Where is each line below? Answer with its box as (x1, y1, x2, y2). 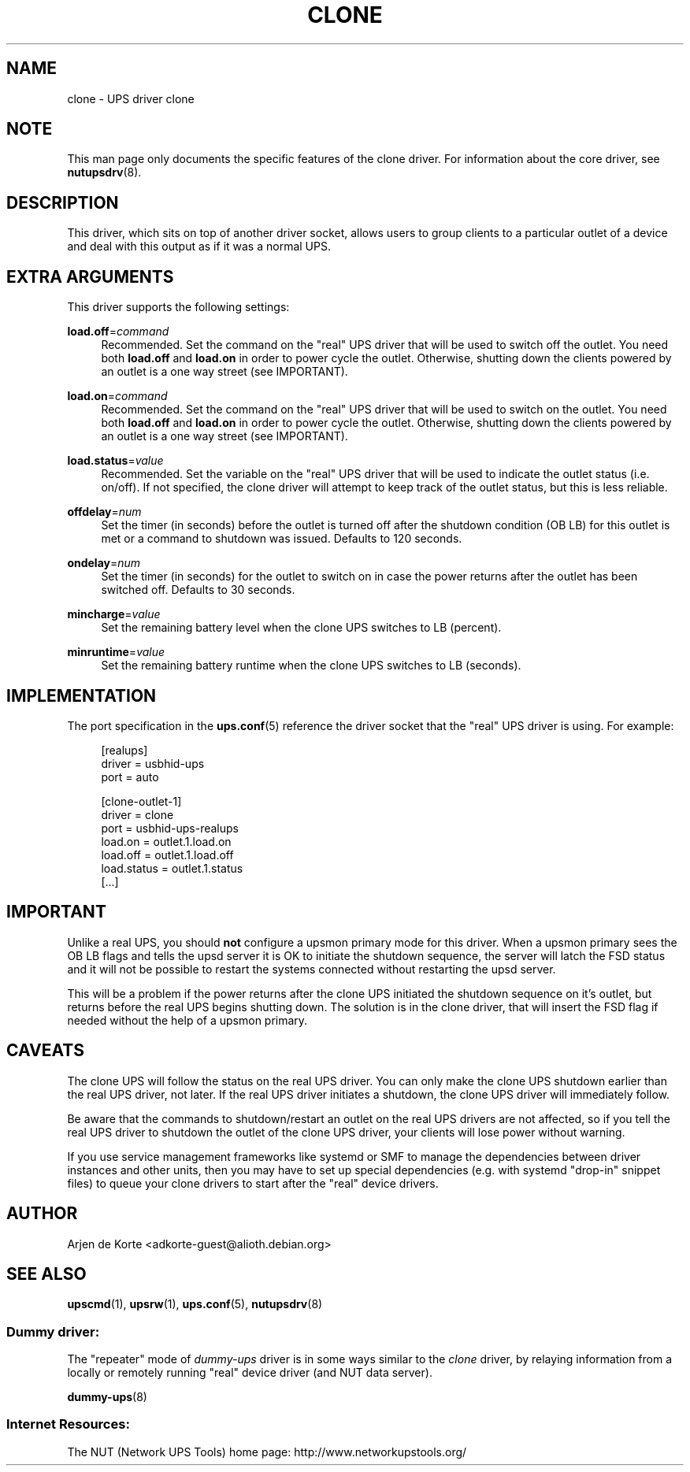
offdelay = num (67, 505, 142, 519)
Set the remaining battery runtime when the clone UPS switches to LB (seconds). (101, 658, 521, 673)
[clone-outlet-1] (101, 794, 182, 808)
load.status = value (67, 454, 164, 468)
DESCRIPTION (6, 192, 119, 213)
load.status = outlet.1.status (101, 861, 243, 875)
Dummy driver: (6, 1323, 100, 1340)
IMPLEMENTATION (6, 685, 157, 706)
